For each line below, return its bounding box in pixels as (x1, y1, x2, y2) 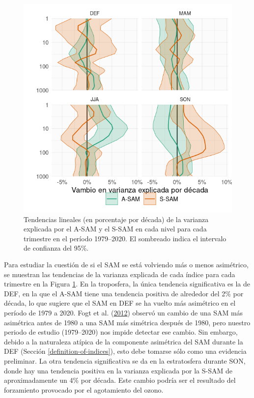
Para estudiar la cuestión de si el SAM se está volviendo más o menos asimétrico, (4, 259, 249, 269)
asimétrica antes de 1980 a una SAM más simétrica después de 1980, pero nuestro (4, 317, 251, 327)
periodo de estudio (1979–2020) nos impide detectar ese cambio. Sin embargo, (4, 327, 238, 337)
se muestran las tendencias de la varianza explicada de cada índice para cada (4, 269, 235, 279)
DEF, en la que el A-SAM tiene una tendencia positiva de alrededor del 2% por (4, 288, 244, 298)
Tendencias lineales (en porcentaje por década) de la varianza (24, 214, 209, 224)
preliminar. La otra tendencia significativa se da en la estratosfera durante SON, (4, 355, 246, 366)
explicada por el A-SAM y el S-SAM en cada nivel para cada (24, 224, 207, 234)
